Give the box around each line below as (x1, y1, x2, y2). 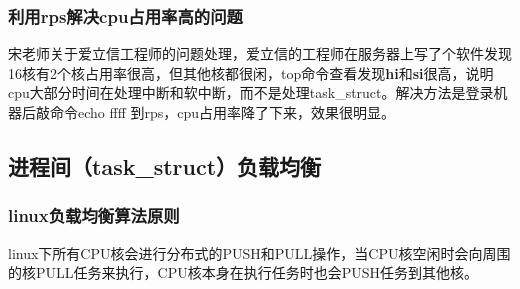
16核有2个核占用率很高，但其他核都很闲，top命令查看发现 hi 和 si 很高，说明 (8, 62, 494, 83)
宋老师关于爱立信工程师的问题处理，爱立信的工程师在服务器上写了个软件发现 (8, 43, 512, 64)
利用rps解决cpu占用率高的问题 (8, 3, 243, 28)
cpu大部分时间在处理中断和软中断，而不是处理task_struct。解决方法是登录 (8, 82, 494, 103)
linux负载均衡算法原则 (8, 203, 180, 228)
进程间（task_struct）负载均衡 (8, 150, 322, 181)
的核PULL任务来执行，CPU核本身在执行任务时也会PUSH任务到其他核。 (8, 262, 478, 283)
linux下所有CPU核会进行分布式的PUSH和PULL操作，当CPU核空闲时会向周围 (8, 242, 511, 263)
